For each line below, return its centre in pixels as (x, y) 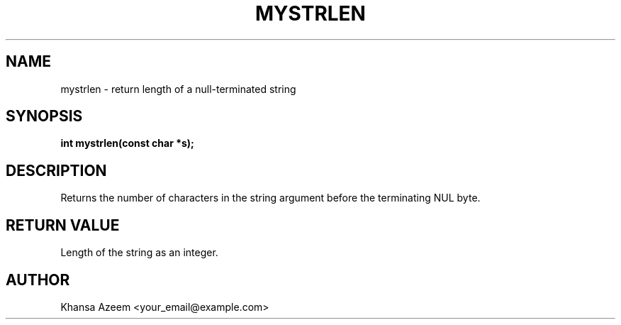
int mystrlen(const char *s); (127, 143)
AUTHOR (38, 280)
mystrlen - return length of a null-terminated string (178, 89)
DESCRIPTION (56, 170)
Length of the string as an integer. (139, 253)
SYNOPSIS (44, 116)
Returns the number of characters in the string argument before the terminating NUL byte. (270, 198)
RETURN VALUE (63, 225)
